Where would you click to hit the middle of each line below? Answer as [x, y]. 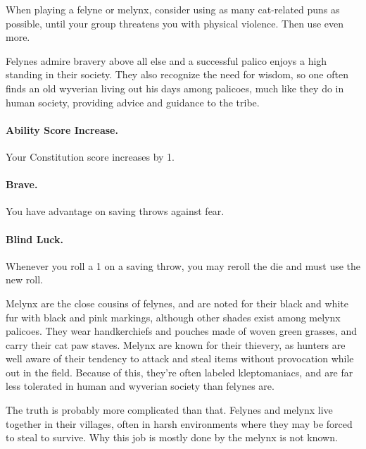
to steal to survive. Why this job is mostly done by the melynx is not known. [172, 437]
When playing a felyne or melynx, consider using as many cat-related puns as [173, 9]
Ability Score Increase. [62, 129]
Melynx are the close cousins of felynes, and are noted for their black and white [177, 303]
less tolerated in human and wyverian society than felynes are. [140, 386]
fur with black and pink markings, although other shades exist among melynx [173, 317]
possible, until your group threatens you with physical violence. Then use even [175, 23]
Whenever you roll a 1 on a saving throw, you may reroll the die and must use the [183, 265]
